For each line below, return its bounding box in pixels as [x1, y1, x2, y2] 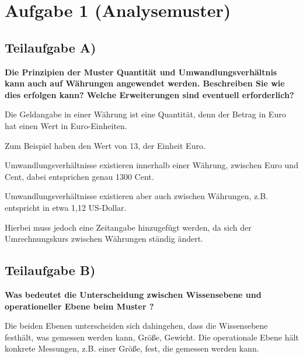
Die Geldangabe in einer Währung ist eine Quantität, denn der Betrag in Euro [5, 108, 286, 120]
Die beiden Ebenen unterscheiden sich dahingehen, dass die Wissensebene [5, 319, 268, 332]
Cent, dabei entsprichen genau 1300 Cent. [5, 170, 154, 182]
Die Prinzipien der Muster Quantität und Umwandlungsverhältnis [5, 65, 277, 78]
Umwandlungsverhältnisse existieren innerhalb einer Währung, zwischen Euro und [5, 159, 298, 171]
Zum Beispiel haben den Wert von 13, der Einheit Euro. [5, 139, 206, 151]
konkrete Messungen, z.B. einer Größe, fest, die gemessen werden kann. [5, 342, 259, 354]
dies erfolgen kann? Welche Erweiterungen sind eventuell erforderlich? [5, 88, 294, 100]
